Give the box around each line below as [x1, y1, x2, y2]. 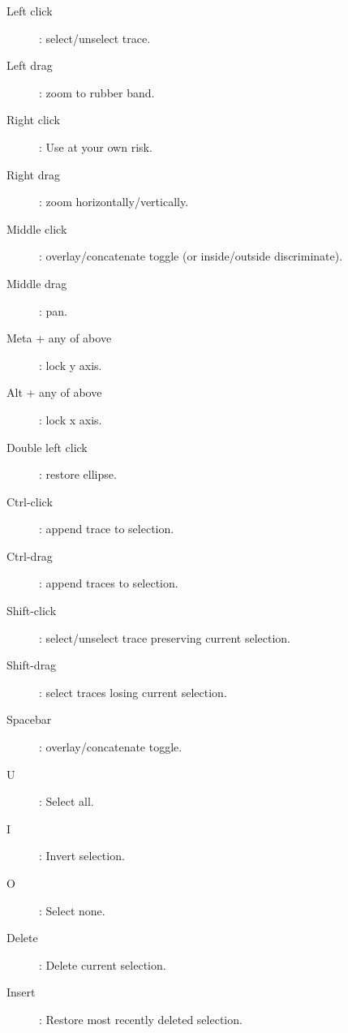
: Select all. [39, 793, 94, 810]
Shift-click [6, 602, 57, 619]
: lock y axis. [39, 356, 102, 373]
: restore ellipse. [39, 466, 117, 483]
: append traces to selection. [39, 575, 178, 592]
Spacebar [6, 711, 52, 728]
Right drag [6, 166, 60, 183]
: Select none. [39, 902, 105, 919]
